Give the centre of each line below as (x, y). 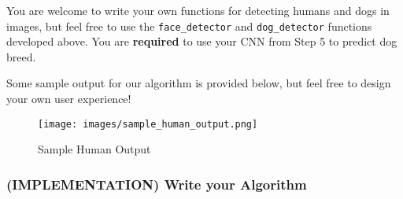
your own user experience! (69, 99)
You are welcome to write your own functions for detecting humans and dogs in (198, 10)
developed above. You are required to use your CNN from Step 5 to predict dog (202, 41)
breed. (21, 56)
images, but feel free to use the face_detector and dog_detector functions (189, 26)
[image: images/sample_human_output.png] (148, 124)
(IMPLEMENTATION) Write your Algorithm (157, 184)
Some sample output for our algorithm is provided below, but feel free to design (199, 83)
